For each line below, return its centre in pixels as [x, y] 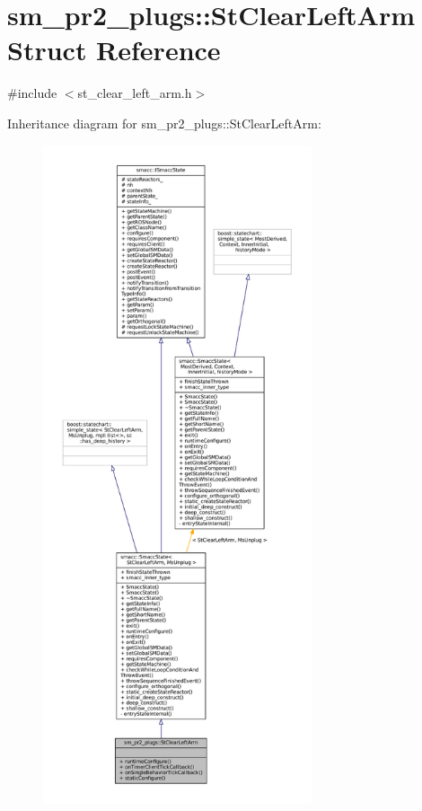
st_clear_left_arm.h [135, 93]
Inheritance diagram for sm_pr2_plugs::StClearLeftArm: [164, 123]
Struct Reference [114, 50]
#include [32, 93]
